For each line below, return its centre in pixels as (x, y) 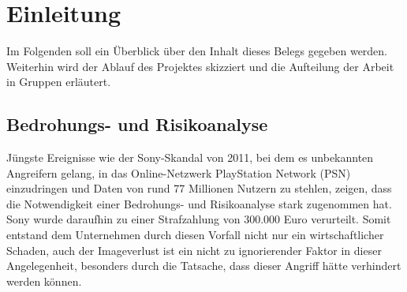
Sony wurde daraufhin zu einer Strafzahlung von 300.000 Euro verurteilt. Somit (199, 219)
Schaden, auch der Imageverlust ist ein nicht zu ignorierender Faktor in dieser (194, 250)
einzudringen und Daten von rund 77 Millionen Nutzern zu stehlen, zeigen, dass (199, 188)
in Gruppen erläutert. (59, 82)
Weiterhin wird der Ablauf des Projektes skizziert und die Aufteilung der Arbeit (200, 66)
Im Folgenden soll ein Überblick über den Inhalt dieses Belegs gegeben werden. (197, 51)
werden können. (44, 281)
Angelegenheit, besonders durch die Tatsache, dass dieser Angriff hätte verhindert (204, 266)
